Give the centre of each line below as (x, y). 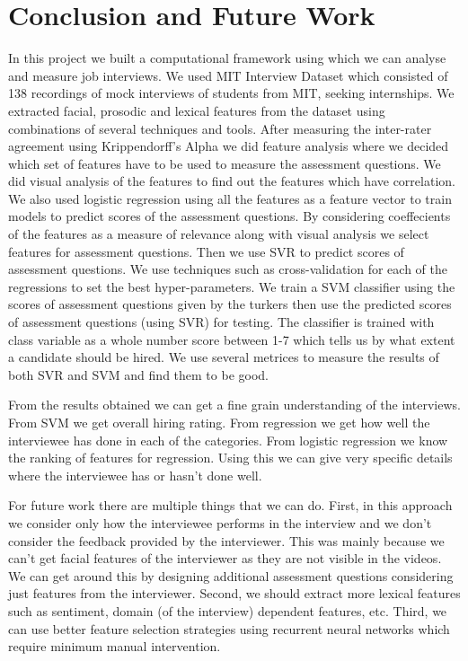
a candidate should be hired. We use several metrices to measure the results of (224, 357)
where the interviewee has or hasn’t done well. (135, 475)
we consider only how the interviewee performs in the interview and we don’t (220, 522)
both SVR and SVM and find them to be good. (138, 374)
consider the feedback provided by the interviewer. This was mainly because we (226, 540)
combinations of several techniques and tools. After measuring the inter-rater (220, 128)
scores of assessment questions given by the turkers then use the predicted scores (230, 304)
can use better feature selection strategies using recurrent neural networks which (229, 628)
